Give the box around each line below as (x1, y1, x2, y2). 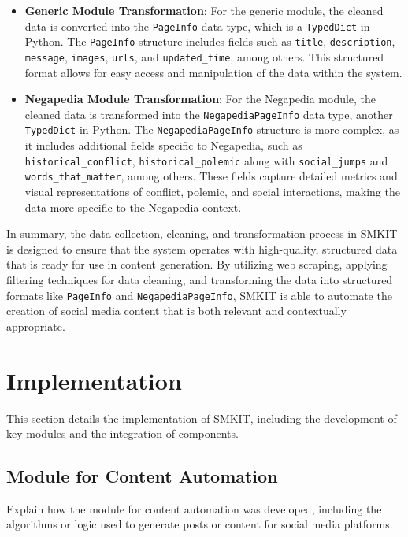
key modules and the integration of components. (6, 425, 239, 442)
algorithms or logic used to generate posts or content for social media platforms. (6, 516, 393, 532)
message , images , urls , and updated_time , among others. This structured (24, 48, 384, 65)
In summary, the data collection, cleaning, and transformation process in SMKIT (6, 225, 398, 242)
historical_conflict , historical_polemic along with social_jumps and (24, 152, 388, 169)
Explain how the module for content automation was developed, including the (6, 500, 382, 517)
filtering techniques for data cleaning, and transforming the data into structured (6, 271, 393, 287)
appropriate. (6, 317, 65, 334)
